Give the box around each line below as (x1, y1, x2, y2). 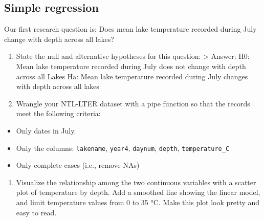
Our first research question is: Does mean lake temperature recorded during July (4, 24, 257, 34)
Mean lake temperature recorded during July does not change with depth (16, 60, 246, 71)
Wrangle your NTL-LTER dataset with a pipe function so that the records (16, 98, 250, 108)
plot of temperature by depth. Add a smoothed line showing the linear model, (16, 187, 260, 197)
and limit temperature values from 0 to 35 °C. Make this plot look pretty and (16, 196, 260, 207)
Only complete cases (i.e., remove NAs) (16, 160, 140, 170)
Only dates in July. (16, 125, 76, 136)
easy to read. (16, 207, 57, 217)
